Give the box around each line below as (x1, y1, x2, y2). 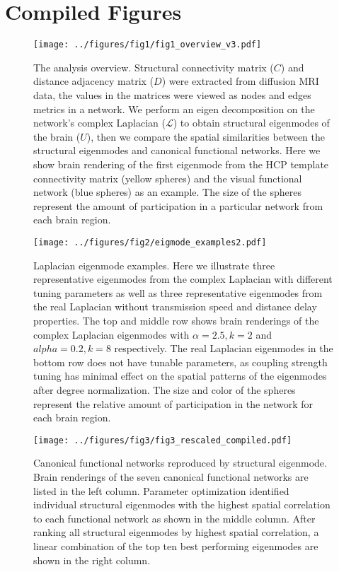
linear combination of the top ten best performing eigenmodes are (33, 538, 318, 553)
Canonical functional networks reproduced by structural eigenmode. (33, 455, 327, 470)
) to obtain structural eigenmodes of (173, 115, 330, 130)
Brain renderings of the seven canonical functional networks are (33, 469, 309, 484)
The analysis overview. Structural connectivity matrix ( (33, 59, 274, 74)
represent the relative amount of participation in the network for (33, 396, 314, 411)
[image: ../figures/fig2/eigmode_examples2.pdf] (33, 237, 267, 247)
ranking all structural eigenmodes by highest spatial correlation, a (33, 525, 319, 539)
